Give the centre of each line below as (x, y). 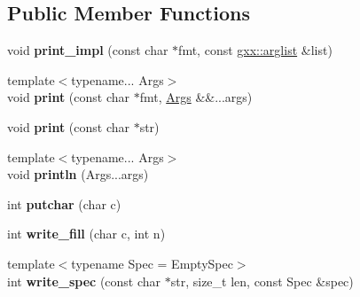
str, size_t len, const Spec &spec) (262, 281)
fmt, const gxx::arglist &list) (255, 50)
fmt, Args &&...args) (196, 97)
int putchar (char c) (64, 203)
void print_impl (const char (88, 50)
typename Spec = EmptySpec (152, 263)
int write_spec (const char (84, 281)
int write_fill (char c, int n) (86, 234)
